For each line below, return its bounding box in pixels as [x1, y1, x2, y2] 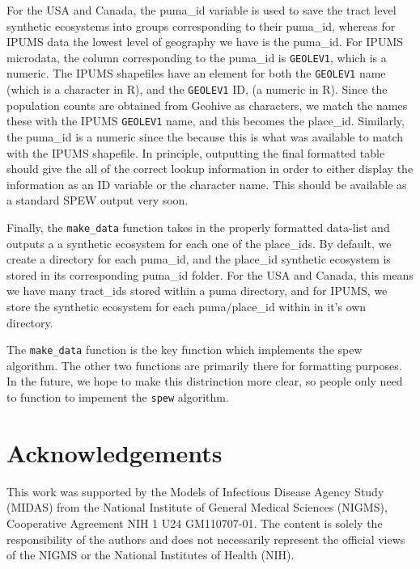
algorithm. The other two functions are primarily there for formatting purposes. [6, 356, 402, 373]
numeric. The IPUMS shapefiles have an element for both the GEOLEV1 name [6, 65, 386, 82]
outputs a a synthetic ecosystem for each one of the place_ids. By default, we [6, 234, 392, 251]
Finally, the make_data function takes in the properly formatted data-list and [6, 218, 390, 235]
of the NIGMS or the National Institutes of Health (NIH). [6, 546, 295, 563]
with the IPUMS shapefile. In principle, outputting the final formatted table [6, 144, 385, 161]
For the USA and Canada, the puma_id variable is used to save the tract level [6, 2, 397, 18]
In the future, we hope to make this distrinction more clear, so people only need [6, 373, 403, 390]
